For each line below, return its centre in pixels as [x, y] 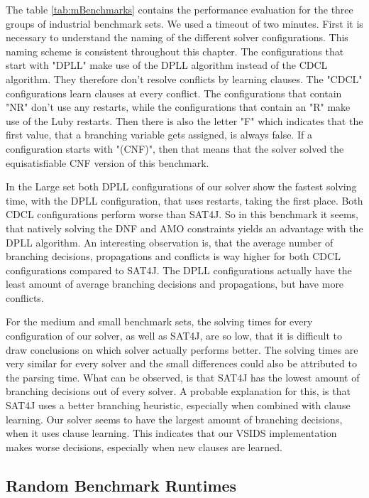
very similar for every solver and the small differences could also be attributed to [181, 363]
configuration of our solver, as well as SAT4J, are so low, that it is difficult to [174, 336]
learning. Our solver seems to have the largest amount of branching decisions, [174, 419]
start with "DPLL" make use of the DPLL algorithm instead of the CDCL [167, 65]
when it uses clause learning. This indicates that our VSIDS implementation [171, 433]
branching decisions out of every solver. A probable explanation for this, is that [178, 391]
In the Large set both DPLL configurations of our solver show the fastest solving [181, 186]
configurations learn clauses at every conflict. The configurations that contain [174, 93]
